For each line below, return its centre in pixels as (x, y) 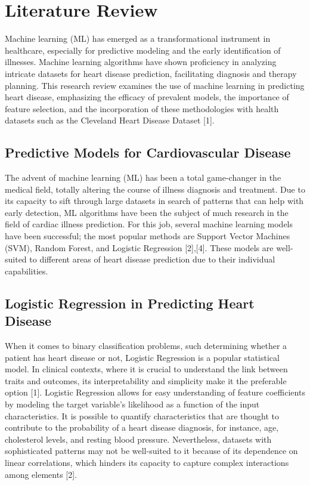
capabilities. (27, 271)
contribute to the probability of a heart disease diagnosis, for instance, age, (142, 427)
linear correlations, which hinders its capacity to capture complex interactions (147, 462)
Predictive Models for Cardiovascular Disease (148, 152)
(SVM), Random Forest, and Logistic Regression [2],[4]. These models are (139, 247)
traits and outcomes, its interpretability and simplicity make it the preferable (146, 380)
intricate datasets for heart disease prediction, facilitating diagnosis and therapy (151, 73)
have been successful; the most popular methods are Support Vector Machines (148, 236)
